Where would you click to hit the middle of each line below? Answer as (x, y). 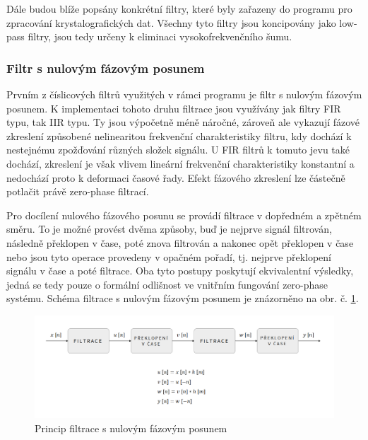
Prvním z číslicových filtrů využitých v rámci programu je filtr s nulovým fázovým (184, 94)
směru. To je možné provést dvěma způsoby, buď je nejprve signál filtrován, (169, 229)
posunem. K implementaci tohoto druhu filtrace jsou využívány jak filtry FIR (174, 108)
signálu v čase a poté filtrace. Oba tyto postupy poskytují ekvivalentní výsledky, (180, 271)
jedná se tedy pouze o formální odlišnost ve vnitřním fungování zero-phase (167, 284)
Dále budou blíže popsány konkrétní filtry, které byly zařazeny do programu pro (179, 8)
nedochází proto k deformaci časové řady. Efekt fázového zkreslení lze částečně (176, 177)
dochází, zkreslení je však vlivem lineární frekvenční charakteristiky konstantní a (180, 163)
